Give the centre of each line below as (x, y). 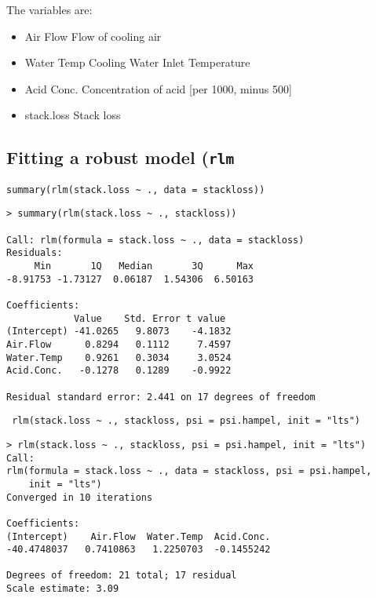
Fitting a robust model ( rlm (120, 157)
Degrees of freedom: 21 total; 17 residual (122, 576)
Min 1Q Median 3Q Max (144, 266)
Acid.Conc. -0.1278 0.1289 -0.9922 (119, 371)
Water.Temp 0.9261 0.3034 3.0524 (119, 357)
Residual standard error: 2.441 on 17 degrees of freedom (161, 397)
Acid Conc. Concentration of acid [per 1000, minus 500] (158, 88)
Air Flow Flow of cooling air (93, 36)
